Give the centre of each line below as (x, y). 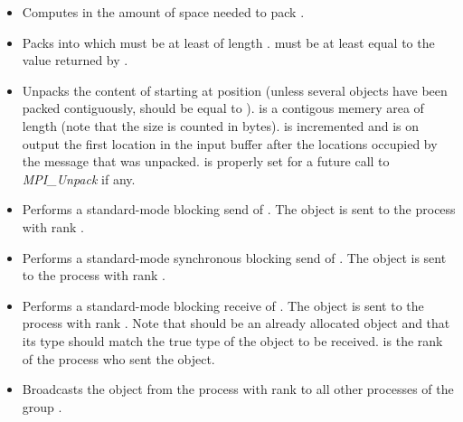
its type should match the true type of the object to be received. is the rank (232, 340)
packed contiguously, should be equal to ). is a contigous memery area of (223, 108)
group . (42, 406)
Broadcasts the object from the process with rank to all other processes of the (238, 389)
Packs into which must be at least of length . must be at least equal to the (228, 42)
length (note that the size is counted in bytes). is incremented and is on (221, 125)
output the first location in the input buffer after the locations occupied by (230, 143)
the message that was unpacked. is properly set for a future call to (206, 161)
